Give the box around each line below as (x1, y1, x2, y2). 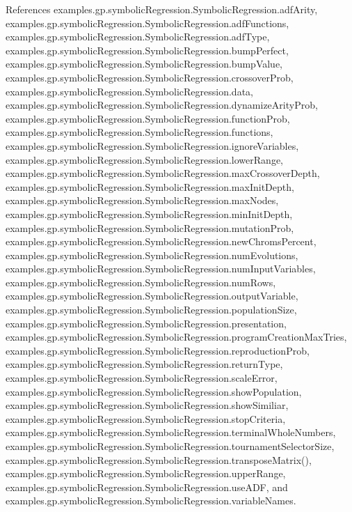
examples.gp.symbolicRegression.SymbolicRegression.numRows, (6, 274, 276, 289)
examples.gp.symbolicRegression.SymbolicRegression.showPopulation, (6, 384, 302, 398)
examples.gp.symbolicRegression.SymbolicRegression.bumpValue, (6, 56, 283, 71)
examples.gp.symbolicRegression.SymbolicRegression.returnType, (6, 357, 283, 371)
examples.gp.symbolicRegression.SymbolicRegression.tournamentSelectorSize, (6, 439, 335, 453)
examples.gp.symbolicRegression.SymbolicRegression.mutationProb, (6, 220, 294, 235)
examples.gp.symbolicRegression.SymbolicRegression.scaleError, (6, 371, 278, 385)
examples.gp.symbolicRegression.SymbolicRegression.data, (6, 84, 253, 98)
